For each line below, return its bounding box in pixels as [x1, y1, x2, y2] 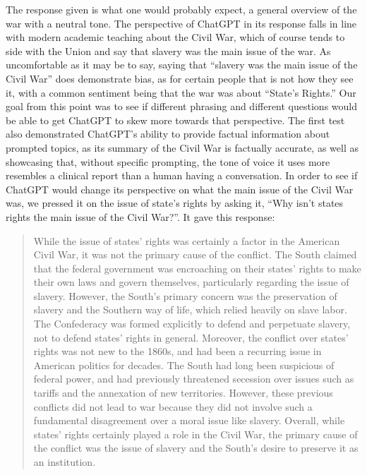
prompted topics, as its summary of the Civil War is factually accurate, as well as [6, 140, 359, 155]
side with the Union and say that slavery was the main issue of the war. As [6, 43, 331, 58]
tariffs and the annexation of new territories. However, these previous [33, 385, 333, 400]
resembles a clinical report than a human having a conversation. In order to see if [6, 168, 358, 183]
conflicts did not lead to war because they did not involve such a [33, 399, 313, 414]
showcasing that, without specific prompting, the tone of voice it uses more [6, 154, 330, 169]
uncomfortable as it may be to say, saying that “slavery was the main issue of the [6, 57, 358, 72]
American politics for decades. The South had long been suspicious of [33, 357, 335, 372]
